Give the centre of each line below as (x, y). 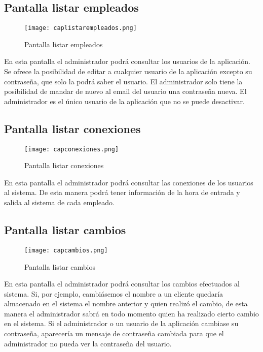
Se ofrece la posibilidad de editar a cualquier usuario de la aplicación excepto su (128, 71)
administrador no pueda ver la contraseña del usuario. (88, 343)
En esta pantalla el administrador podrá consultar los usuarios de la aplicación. (127, 61)
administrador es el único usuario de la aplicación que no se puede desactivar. (124, 101)
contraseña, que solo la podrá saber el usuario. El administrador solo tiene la (123, 81)
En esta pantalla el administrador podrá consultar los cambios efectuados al (122, 284)
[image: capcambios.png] (66, 250)
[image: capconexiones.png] (72, 149)
